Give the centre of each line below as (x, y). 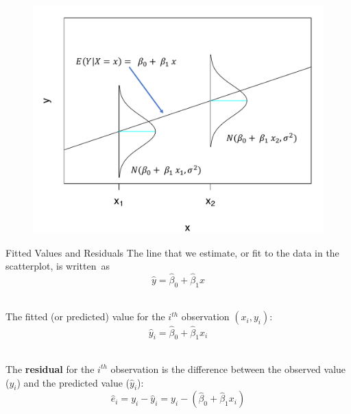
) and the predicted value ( (73, 382)
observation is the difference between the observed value (228, 368)
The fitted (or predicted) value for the (85, 316)
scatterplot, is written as (58, 266)
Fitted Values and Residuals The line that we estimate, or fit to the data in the (172, 252)
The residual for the (50, 368)
